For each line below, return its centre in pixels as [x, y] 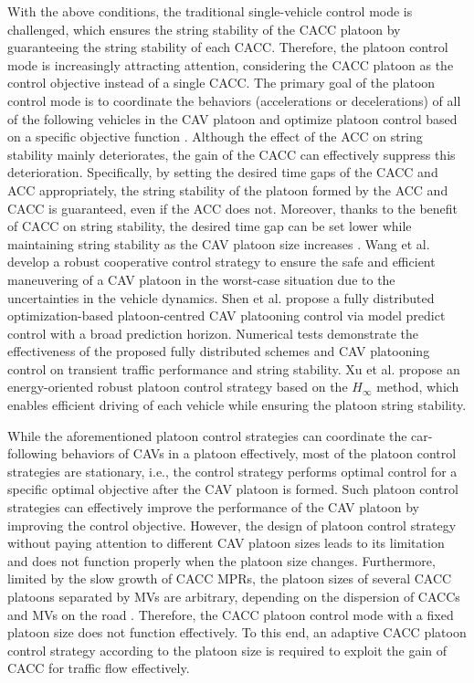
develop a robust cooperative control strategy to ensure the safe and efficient [221, 262]
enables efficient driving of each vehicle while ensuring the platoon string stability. [237, 405]
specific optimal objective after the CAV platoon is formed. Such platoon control [233, 489]
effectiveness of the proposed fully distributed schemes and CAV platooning [219, 351]
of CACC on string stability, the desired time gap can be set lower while [210, 226]
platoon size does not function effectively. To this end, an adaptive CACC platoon [237, 632]
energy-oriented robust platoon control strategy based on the [178, 387]
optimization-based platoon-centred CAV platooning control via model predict [226, 315]
